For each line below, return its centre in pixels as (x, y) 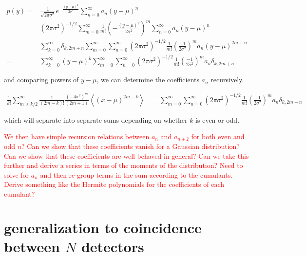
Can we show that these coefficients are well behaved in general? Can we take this (126, 155)
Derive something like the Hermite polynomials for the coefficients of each (114, 184)
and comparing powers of (41, 80)
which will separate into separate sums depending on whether (96, 119)
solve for (17, 174)
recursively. (227, 80)
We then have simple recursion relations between (77, 136)
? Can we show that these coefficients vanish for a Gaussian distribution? (131, 146)
